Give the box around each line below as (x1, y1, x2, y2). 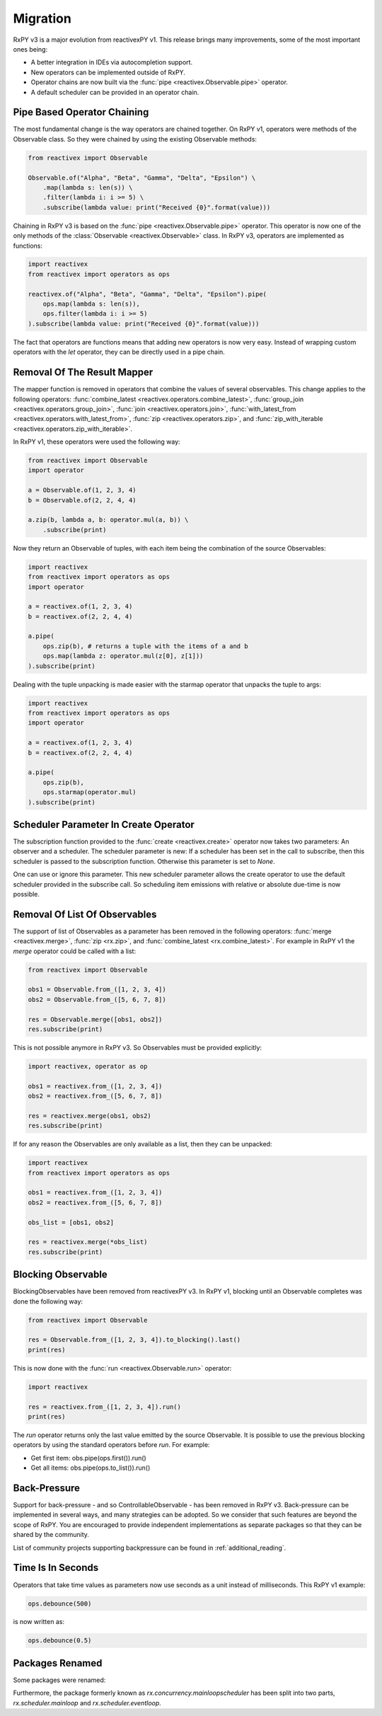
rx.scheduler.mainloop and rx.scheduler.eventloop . (13, 1698, 162, 1707)
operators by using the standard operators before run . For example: (13, 1441, 210, 1449)
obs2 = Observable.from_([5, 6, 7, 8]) (28, 995, 166, 1003)
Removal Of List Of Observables (13, 908, 157, 920)
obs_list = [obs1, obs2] (28, 1218, 115, 1226)
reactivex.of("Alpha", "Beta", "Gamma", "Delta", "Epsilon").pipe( (28, 290, 267, 298)
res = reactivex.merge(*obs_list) (28, 1238, 148, 1246)
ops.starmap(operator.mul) (42, 788, 137, 796)
